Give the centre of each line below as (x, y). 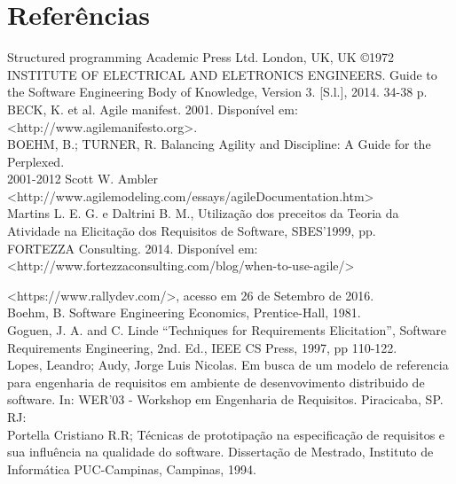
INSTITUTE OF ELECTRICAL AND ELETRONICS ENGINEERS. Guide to (222, 74)
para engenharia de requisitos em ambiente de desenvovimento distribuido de (216, 382)
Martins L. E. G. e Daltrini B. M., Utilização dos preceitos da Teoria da (203, 213)
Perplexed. (36, 161)
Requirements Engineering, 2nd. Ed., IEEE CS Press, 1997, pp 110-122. (202, 347)
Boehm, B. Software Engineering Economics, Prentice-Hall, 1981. (184, 312)
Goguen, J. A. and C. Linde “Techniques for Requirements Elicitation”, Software (227, 330)
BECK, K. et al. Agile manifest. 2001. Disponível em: (153, 109)
